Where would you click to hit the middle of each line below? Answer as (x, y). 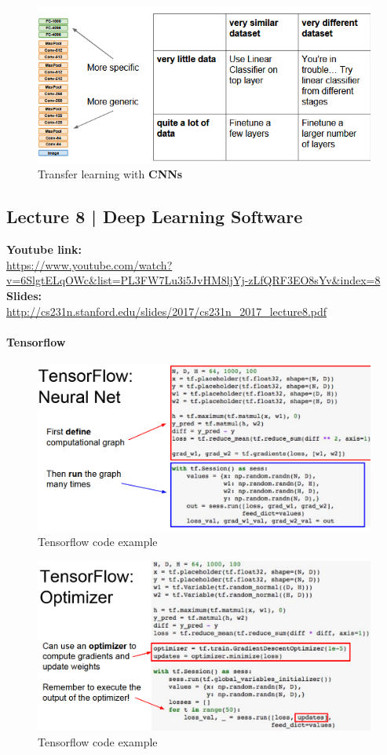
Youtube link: (44, 249)
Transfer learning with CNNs (110, 174)
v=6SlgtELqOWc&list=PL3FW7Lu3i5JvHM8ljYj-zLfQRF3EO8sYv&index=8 (193, 280)
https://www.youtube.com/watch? (89, 264)
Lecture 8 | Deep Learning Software (155, 216)
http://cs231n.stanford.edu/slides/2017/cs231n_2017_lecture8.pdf (167, 311)
